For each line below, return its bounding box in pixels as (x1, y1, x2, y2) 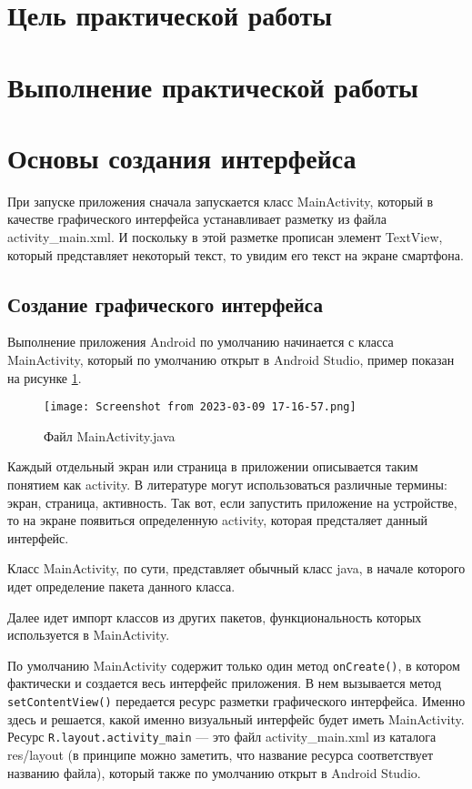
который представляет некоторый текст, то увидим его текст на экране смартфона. (7, 245, 464, 264)
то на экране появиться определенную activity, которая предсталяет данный (7, 511, 428, 530)
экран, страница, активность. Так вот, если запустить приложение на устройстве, (7, 492, 457, 511)
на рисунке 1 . (7, 368, 82, 387)
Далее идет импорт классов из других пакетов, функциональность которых (7, 607, 422, 626)
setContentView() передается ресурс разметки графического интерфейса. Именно (7, 692, 466, 711)
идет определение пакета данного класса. (7, 577, 236, 596)
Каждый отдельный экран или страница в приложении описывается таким (7, 457, 418, 476)
